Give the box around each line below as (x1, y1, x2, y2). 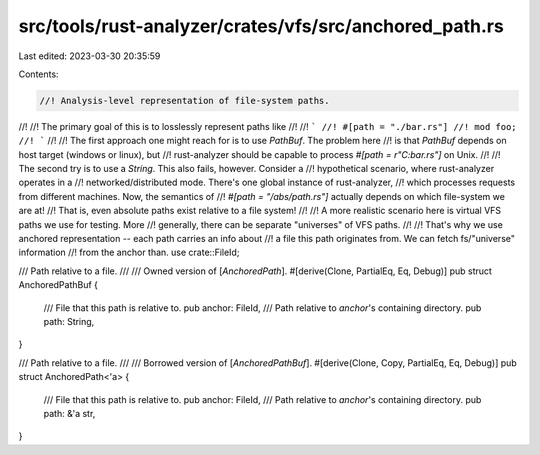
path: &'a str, (43, 407, 96, 419)
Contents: (18, 68, 59, 80)
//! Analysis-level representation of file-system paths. (39, 95, 330, 106)
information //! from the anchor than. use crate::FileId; (18, 246, 240, 259)
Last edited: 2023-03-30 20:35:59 (18, 50, 161, 62)
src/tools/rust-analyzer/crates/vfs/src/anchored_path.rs (18, 15, 504, 37)
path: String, (43, 315, 95, 327)
